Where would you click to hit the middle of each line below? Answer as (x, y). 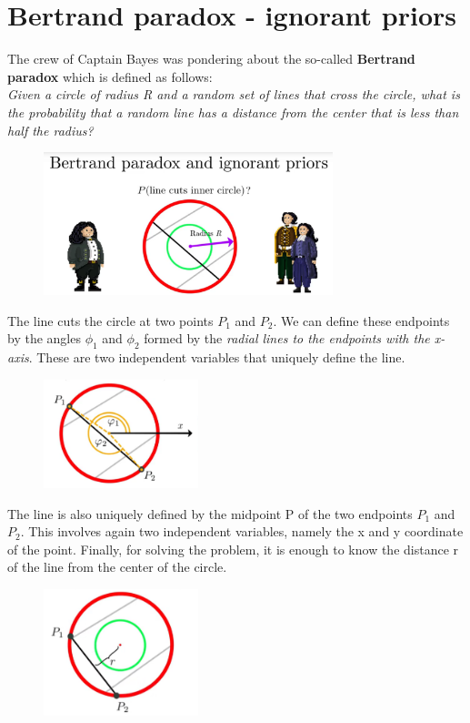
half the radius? (50, 130)
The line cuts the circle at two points (110, 320)
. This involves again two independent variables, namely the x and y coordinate (242, 531)
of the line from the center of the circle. (117, 567)
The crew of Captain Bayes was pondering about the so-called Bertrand (211, 59)
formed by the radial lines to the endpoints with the (287, 338)
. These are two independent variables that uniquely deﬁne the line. (217, 357)
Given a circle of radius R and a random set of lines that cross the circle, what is (234, 94)
